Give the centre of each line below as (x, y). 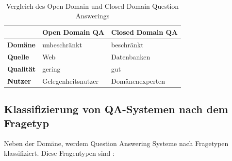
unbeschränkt (62, 45)
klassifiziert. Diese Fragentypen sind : (59, 153)
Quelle (18, 56)
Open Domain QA (74, 32)
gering (51, 68)
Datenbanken (131, 56)
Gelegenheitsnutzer (70, 80)
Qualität (22, 68)
